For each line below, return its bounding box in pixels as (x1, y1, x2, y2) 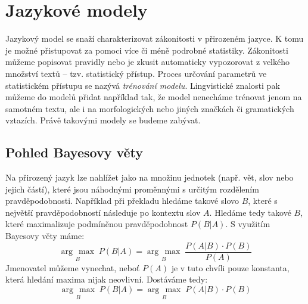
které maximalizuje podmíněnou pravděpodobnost (5, 218, 188, 230)
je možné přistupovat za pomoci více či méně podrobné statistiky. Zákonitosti (5, 44, 288, 56)
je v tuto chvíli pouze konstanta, (171, 261, 290, 274)
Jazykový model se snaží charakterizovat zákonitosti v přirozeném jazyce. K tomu (5, 32, 304, 45)
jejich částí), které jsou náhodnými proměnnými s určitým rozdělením (5, 182, 259, 195)
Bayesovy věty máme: (5, 229, 85, 242)
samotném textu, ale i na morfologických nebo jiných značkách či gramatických (5, 102, 294, 114)
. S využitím (225, 218, 270, 230)
